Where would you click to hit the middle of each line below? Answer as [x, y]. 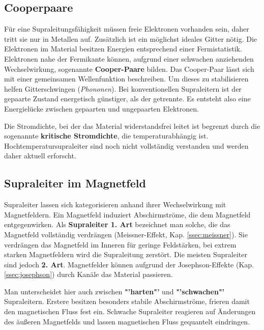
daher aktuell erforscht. [40, 156]
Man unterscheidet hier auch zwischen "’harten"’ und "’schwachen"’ [114, 291]
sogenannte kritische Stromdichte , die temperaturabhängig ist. [106, 136]
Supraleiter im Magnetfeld [75, 183]
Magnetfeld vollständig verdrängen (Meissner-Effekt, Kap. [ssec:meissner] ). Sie [126, 234]
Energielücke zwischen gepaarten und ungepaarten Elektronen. [101, 108]
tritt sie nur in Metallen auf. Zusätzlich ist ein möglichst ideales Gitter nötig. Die [131, 38]
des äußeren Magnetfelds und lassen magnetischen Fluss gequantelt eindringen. [127, 321]
